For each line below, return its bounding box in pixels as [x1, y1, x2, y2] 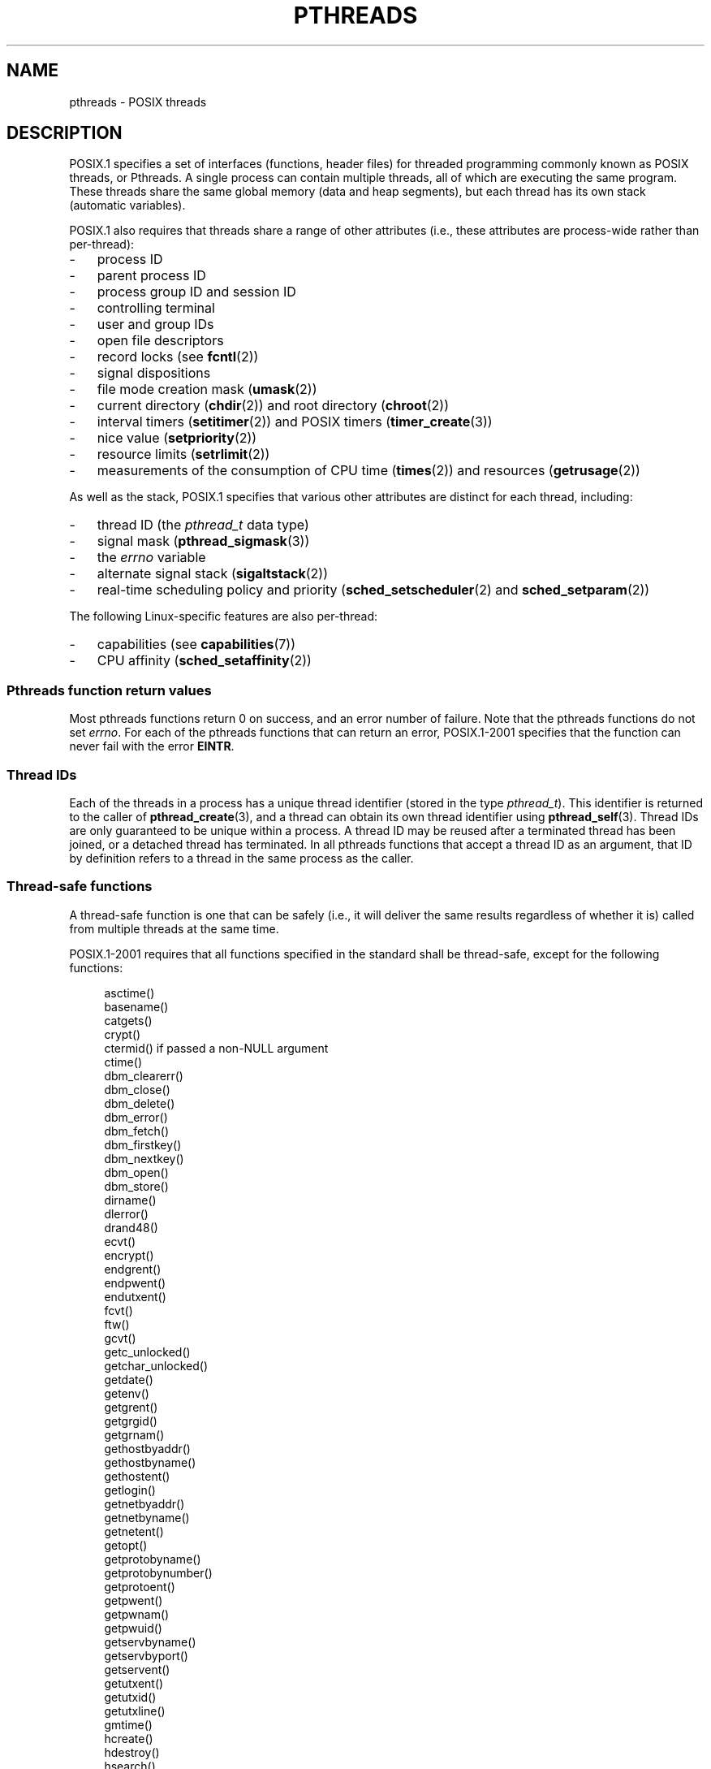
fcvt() [104, 1303, 133, 1317]
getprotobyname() [104, 1551, 201, 1566]
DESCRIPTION [6, 123, 123, 144]
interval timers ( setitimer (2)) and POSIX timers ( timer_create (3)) [97, 413, 493, 430]
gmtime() [104, 1717, 153, 1732]
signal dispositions [97, 365, 211, 382]
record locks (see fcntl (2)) [97, 348, 259, 365]
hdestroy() [104, 1745, 160, 1759]
